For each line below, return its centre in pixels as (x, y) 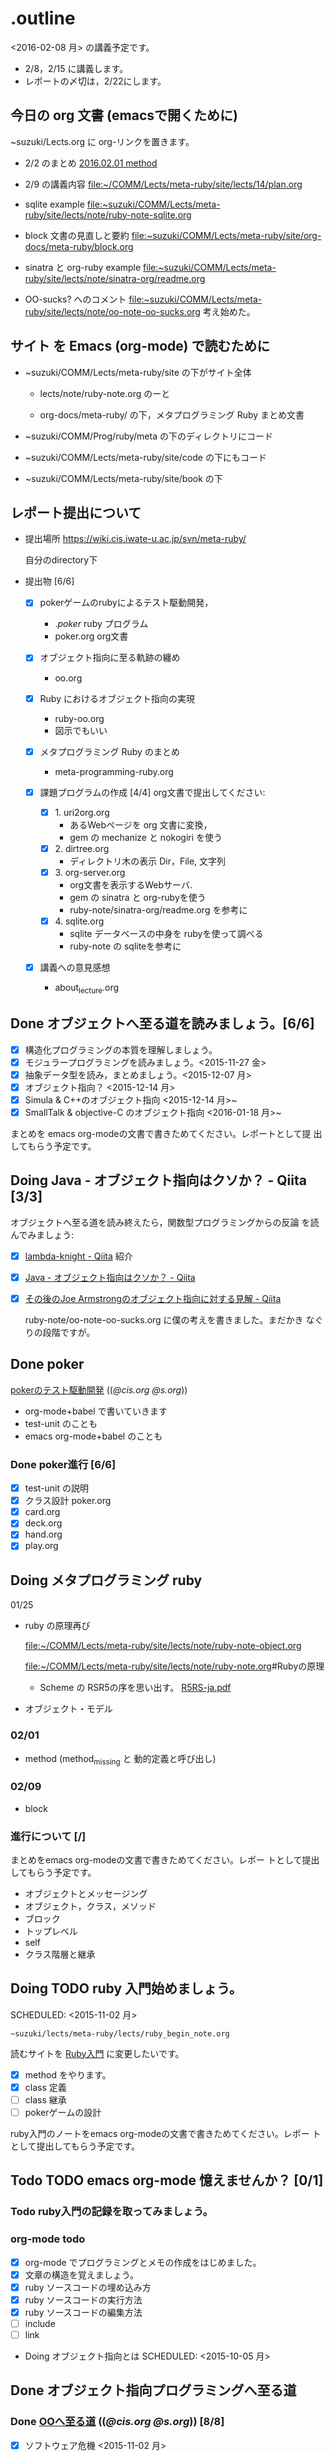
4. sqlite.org (79, 921)
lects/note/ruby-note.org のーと (105, 393)
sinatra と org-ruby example (83, 267)
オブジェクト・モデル (68, 1709)
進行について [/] (48, 1836)
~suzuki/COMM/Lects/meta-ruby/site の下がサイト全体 (138, 372)
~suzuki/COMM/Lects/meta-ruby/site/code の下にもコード (145, 457)
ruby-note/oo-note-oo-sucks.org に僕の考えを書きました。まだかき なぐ (174, 1319)
